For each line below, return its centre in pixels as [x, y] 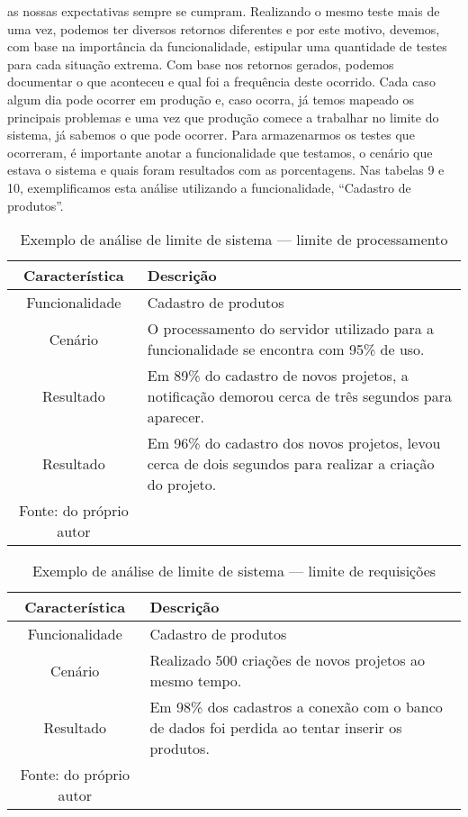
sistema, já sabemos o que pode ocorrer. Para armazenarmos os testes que [211, 135]
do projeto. [182, 485]
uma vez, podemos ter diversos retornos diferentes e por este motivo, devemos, [224, 28]
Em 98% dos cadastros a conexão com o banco [296, 707]
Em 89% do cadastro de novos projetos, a [278, 376]
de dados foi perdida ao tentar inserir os [276, 728]
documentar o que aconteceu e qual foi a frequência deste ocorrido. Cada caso [221, 82]
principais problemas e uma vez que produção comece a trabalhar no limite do [223, 117]
